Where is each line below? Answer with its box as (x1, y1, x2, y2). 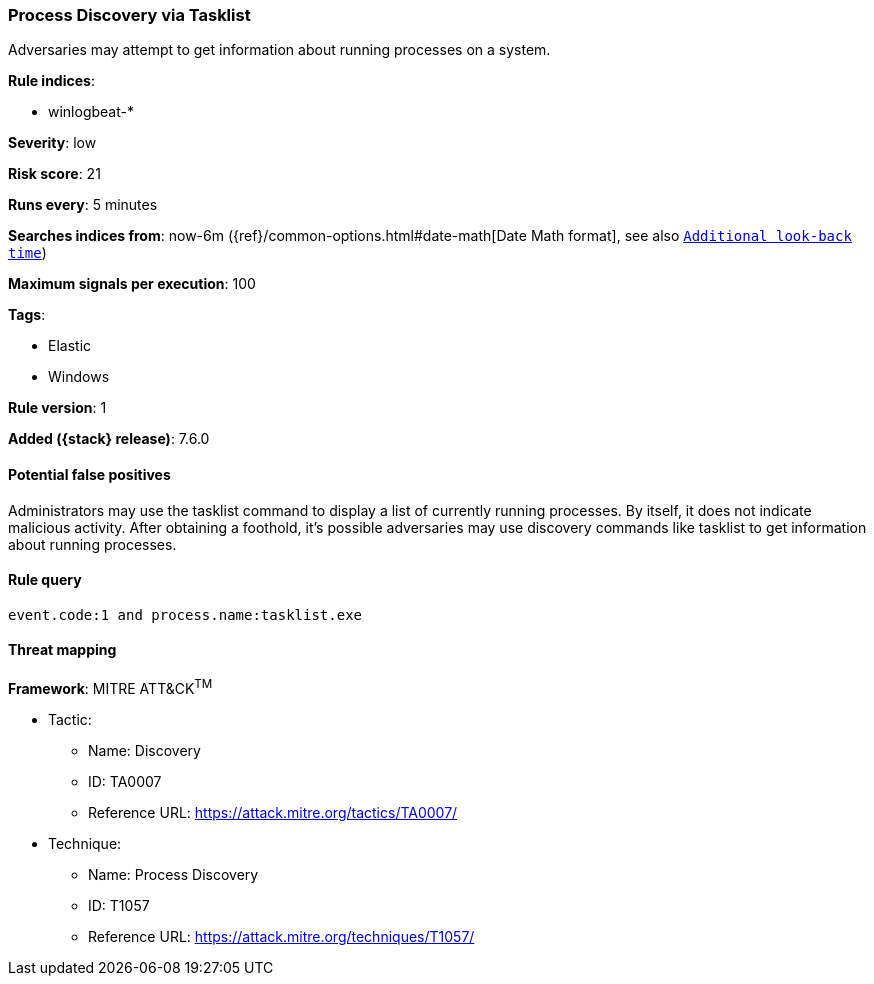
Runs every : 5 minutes (8, 196, 158, 214)
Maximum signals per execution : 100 (8, 275, 256, 293)
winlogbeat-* (48, 103, 134, 121)
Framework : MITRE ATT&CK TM (8, 677, 213, 697)
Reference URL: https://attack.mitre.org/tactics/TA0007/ (88, 803, 458, 821)
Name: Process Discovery (88, 865, 259, 883)
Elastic (48, 337, 92, 355)
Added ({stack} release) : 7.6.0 (8, 430, 210, 448)
